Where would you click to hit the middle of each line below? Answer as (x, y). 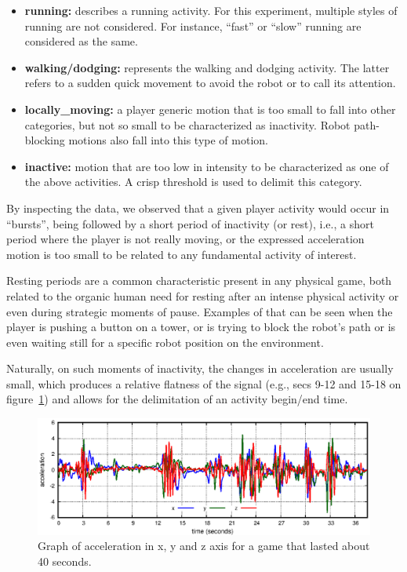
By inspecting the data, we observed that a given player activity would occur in (198, 208)
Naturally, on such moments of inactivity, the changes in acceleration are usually (200, 368)
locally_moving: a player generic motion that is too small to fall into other (210, 109)
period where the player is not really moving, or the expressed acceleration (185, 239)
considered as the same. (81, 41)
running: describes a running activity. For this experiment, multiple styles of (211, 10)
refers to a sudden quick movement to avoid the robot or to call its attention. (210, 83)
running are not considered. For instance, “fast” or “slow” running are (193, 26)
